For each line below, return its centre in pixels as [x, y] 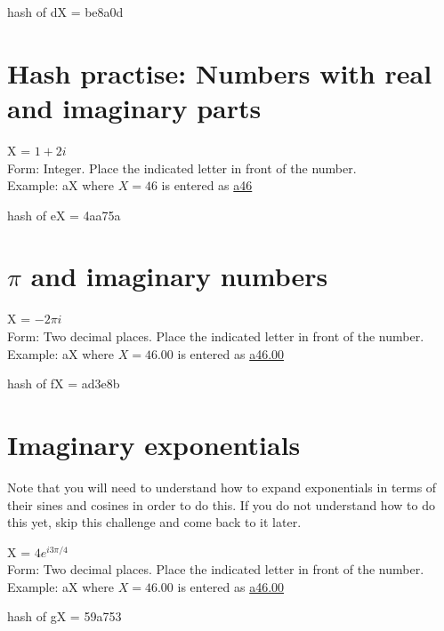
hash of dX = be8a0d [65, 12]
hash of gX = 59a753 [65, 616]
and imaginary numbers [179, 276]
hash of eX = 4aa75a [64, 215]
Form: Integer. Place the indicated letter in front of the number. [182, 168]
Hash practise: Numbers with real [220, 72]
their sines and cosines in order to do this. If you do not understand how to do [221, 504]
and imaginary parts [134, 107]
